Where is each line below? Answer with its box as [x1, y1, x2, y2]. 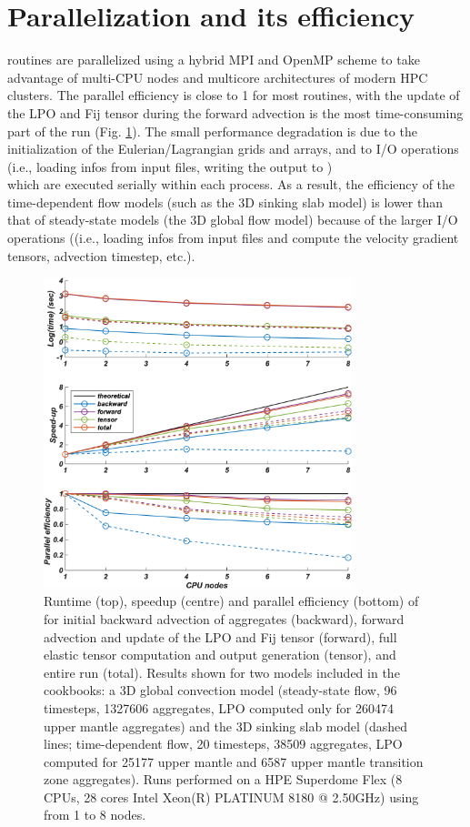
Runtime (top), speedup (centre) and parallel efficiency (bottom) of [44, 591, 419, 610]
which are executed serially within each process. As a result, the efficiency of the [7, 175, 455, 194]
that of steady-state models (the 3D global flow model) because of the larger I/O [7, 210, 458, 229]
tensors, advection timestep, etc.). [7, 246, 195, 265]
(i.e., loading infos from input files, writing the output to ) [7, 156, 333, 176]
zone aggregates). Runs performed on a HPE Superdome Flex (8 [44, 770, 403, 789]
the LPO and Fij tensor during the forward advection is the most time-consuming [7, 103, 464, 122]
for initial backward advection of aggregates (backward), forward [44, 609, 405, 628]
